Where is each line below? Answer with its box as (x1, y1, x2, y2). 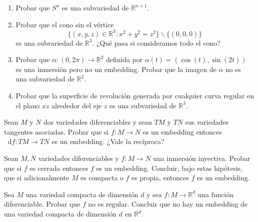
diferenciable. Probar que (4, 199, 80, 209)
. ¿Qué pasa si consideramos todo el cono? (92, 37, 221, 48)
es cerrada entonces (29, 162, 88, 173)
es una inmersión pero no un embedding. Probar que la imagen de (15, 64, 216, 74)
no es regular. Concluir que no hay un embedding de (88, 199, 248, 209)
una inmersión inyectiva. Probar (153, 153, 251, 163)
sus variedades (185, 117, 229, 127)
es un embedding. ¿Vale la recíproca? (52, 136, 165, 147)
